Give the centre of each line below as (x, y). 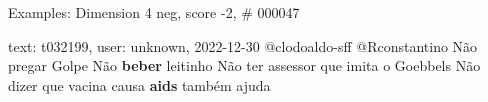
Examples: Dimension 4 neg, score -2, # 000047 (154, 12)
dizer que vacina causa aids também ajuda (139, 84)
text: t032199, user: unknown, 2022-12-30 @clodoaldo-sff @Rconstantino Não (243, 45)
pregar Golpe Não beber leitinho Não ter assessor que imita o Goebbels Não (244, 65)
